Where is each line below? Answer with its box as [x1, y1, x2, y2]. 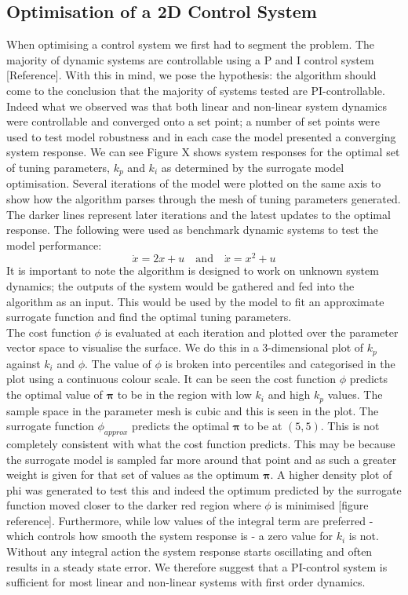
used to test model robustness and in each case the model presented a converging [6, 128, 396, 144]
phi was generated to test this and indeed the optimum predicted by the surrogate [6, 481, 402, 498]
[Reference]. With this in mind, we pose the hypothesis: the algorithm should [6, 67, 377, 83]
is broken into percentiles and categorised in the [165, 355, 395, 371]
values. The [327, 386, 383, 403]
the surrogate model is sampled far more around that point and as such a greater [6, 451, 397, 467]
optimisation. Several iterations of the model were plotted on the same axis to [6, 175, 381, 192]
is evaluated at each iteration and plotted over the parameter [104, 323, 399, 340]
